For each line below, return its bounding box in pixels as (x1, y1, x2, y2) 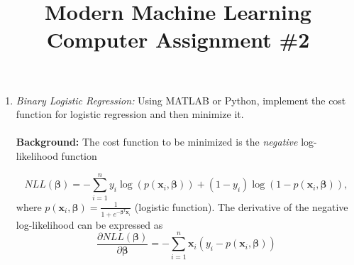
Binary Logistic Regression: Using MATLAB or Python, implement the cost (16, 92, 346, 107)
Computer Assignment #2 (46, 25, 310, 54)
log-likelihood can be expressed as (16, 217, 163, 232)
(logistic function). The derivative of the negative (134, 199, 348, 214)
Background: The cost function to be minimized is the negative (16, 134, 298, 149)
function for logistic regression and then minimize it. (16, 107, 244, 121)
